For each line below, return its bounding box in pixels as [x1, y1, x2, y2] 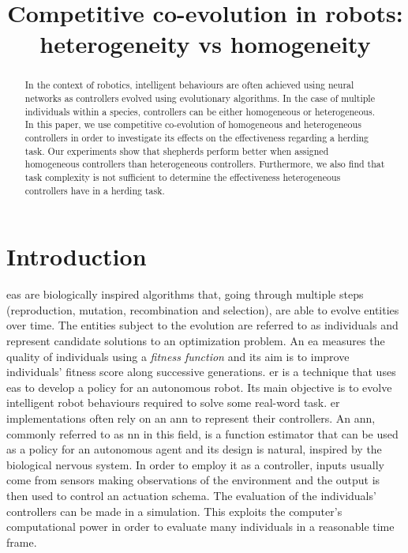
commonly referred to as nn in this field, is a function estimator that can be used [6, 425, 399, 442]
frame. [6, 533, 37, 550]
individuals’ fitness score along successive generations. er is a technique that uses [6, 363, 396, 380]
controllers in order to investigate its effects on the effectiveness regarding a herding [24, 130, 369, 144]
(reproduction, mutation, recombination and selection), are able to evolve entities [6, 301, 399, 318]
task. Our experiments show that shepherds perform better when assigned [24, 144, 329, 157]
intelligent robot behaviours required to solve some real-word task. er [6, 394, 340, 411]
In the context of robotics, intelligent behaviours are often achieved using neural [24, 78, 354, 92]
